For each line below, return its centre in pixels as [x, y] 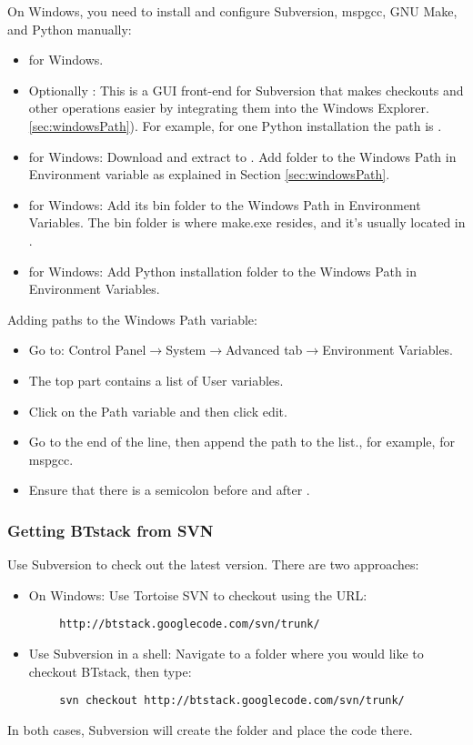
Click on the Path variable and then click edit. [158, 411]
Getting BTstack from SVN [111, 530]
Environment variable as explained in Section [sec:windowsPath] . [209, 174]
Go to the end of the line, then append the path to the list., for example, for [242, 442]
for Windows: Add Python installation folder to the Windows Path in [223, 271]
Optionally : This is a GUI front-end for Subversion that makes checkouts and [246, 90]
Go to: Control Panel [87, 350]
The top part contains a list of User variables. [156, 380]
